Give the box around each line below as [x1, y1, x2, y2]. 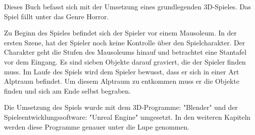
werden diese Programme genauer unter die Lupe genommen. [4, 121, 190, 132]
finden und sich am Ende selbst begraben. [4, 85, 131, 96]
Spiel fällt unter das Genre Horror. [4, 11, 109, 21]
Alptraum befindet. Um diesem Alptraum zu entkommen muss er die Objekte [4, 76, 240, 86]
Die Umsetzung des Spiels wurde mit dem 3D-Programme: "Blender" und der [4, 102, 238, 112]
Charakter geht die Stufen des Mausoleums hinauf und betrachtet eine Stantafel [4, 47, 247, 57]
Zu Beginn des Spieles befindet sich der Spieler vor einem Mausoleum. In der [4, 28, 237, 38]
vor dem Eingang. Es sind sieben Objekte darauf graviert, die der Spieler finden [4, 56, 246, 67]
